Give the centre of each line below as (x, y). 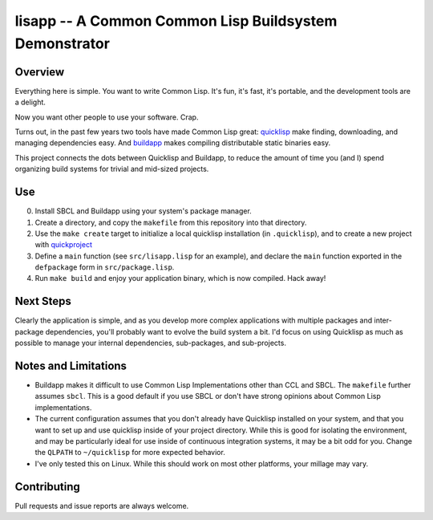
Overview (40, 72)
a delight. (30, 102)
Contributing (47, 487)
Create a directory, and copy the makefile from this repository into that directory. (171, 222)
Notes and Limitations (71, 366)
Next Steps (43, 301)
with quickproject (63, 245)
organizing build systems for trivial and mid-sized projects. (112, 169)
